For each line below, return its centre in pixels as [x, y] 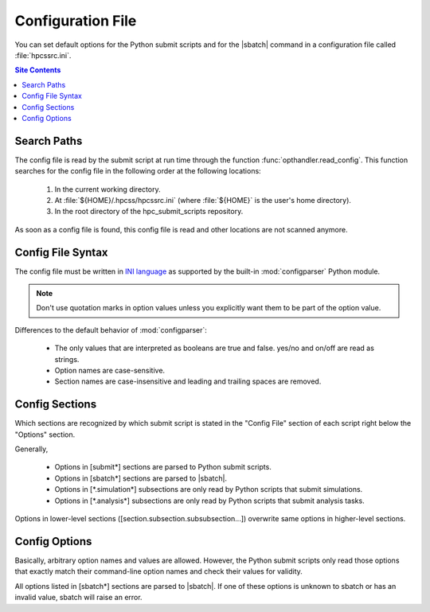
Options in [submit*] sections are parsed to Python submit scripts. [163, 467]
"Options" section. [45, 435]
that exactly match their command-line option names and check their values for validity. [158, 571]
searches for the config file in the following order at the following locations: [138, 171]
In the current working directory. [107, 189]
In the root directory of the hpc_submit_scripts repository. [149, 212]
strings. [67, 359]
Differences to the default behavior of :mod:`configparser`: [111, 329]
